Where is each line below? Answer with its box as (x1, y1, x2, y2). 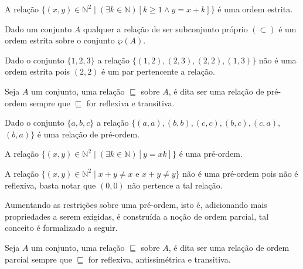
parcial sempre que (5, 253, 72, 265)
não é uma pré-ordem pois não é (182, 167, 298, 179)
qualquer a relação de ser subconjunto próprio (83, 22, 248, 35)
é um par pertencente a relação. (101, 65, 215, 78)
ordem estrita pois (5, 65, 70, 78)
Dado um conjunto (5, 22, 72, 35)
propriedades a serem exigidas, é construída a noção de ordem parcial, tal (5, 210, 269, 222)
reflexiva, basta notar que (5, 179, 96, 191)
